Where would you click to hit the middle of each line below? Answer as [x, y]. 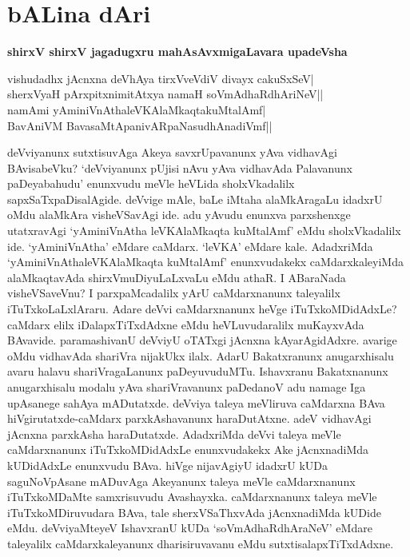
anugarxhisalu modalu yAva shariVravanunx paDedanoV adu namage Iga [187, 387]
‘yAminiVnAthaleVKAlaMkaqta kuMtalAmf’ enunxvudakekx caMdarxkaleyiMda [205, 262]
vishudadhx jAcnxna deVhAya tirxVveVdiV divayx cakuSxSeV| [161, 78]
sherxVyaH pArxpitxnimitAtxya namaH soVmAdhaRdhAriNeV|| [165, 94]
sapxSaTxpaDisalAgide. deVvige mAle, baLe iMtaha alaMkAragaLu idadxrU [195, 199]
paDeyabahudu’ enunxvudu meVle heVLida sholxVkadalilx [151, 183]
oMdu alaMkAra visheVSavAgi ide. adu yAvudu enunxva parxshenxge [179, 215]
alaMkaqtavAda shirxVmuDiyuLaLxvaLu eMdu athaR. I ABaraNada [177, 277]
